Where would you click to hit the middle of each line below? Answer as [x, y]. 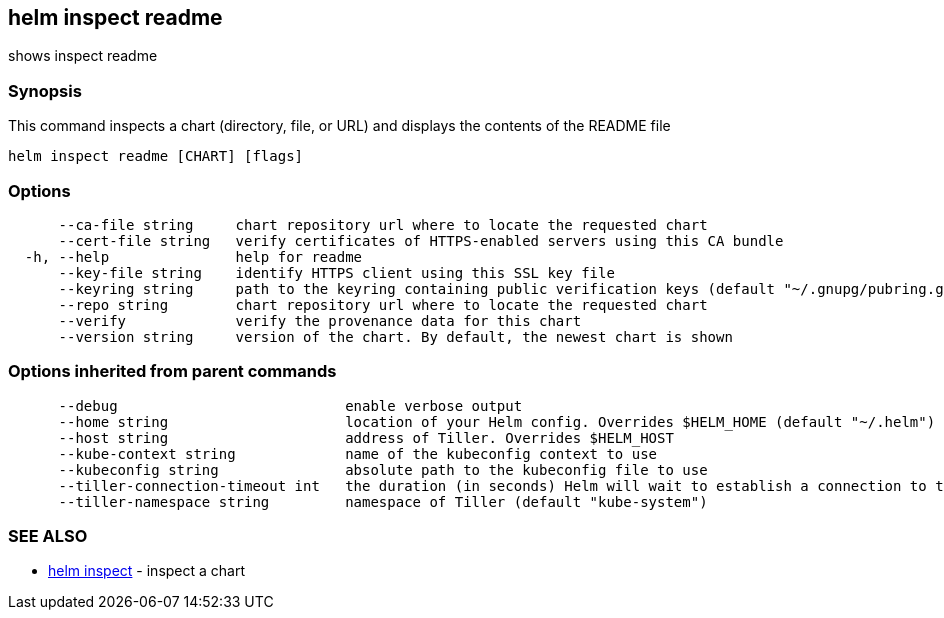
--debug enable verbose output [290, 405]
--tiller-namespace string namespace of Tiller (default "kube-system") [383, 501]
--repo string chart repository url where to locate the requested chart [383, 304]
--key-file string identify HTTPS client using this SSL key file [336, 272]
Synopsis [45, 90]
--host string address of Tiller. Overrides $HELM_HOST [366, 437]
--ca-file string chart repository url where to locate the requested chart [383, 224]
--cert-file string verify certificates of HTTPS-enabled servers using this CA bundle [421, 240]
